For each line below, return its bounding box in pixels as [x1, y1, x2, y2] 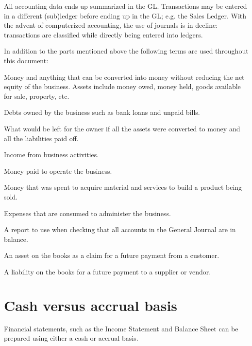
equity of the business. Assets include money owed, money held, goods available [4, 81, 241, 91]
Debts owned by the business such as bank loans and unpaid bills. [4, 107, 200, 117]
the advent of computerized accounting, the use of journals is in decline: [4, 20, 218, 30]
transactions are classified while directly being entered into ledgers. [4, 29, 203, 39]
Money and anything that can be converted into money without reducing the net [4, 72, 245, 82]
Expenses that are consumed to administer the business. [4, 208, 171, 218]
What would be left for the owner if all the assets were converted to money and [4, 123, 240, 133]
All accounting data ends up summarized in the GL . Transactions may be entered [4, 1, 247, 11]
